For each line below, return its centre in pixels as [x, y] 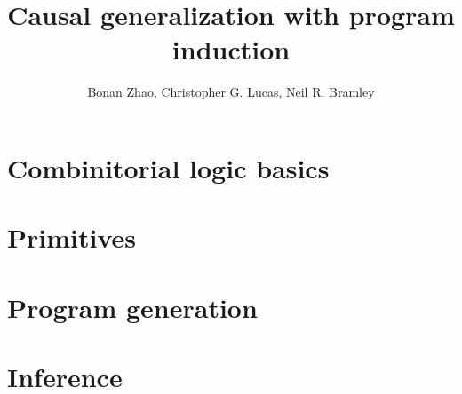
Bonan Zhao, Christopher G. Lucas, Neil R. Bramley [231, 92]
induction [231, 49]
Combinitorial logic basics [168, 167]
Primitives [72, 237]
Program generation [132, 307]
